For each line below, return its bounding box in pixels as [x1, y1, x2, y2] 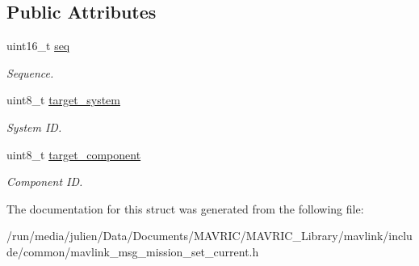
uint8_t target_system [6, 91, 120, 108]
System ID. [6, 118, 62, 135]
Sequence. [6, 64, 54, 81]
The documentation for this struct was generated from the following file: [6, 200, 364, 217]
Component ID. [6, 173, 83, 190]
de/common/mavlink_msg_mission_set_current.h [6, 243, 259, 260]
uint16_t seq [6, 37, 70, 54]
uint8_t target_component [6, 146, 141, 163]
